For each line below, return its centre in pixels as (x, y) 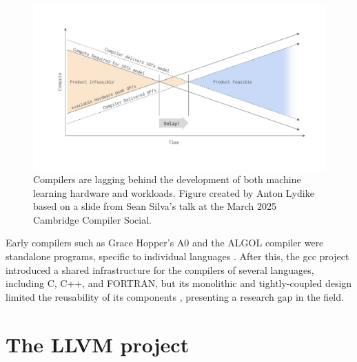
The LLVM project (98, 344)
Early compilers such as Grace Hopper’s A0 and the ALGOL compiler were (165, 243)
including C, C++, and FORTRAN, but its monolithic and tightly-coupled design (179, 283)
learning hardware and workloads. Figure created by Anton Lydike (174, 192)
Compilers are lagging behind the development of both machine (167, 179)
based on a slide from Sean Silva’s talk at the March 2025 (155, 206)
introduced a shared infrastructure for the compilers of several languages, (160, 269)
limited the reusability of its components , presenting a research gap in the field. (175, 296)
